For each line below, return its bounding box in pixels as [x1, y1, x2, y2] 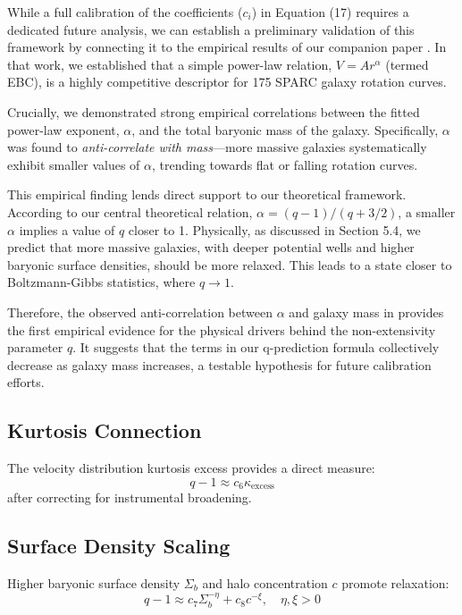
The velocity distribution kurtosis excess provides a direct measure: [7, 459, 375, 477]
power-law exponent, [7, 120, 120, 139]
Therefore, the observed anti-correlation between [7, 302, 273, 321]
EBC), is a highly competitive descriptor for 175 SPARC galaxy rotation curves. [7, 72, 447, 91]
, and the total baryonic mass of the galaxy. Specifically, [131, 120, 439, 139]
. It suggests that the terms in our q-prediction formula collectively [72, 338, 440, 357]
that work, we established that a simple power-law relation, [7, 55, 332, 73]
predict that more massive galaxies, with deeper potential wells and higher [7, 238, 415, 257]
